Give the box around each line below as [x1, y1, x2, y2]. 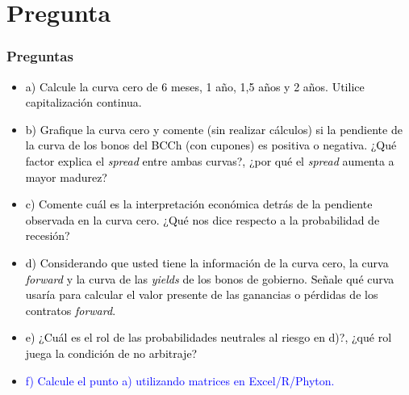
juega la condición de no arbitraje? [25, 344, 198, 361]
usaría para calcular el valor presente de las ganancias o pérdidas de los [25, 286, 378, 303]
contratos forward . [25, 301, 116, 318]
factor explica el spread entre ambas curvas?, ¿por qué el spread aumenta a [25, 152, 394, 169]
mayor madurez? [25, 168, 107, 185]
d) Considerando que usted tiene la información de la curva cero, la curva [25, 254, 389, 271]
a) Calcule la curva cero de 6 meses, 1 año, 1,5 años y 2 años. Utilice [25, 78, 365, 95]
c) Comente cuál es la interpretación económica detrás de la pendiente [25, 195, 373, 212]
